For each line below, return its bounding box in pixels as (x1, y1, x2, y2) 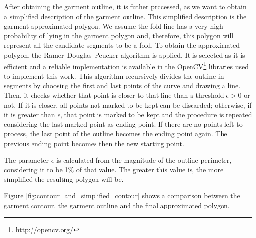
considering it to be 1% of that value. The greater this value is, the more (4, 164, 224, 175)
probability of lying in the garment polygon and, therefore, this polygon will (4, 30, 234, 40)
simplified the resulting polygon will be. (4, 174, 124, 184)
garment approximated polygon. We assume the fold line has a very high (4, 21, 223, 31)
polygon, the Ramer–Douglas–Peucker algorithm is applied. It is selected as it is (4, 49, 245, 59)
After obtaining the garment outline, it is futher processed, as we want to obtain (4, 1, 247, 11)
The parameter (4, 154, 49, 165)
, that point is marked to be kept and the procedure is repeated (60, 109, 252, 119)
